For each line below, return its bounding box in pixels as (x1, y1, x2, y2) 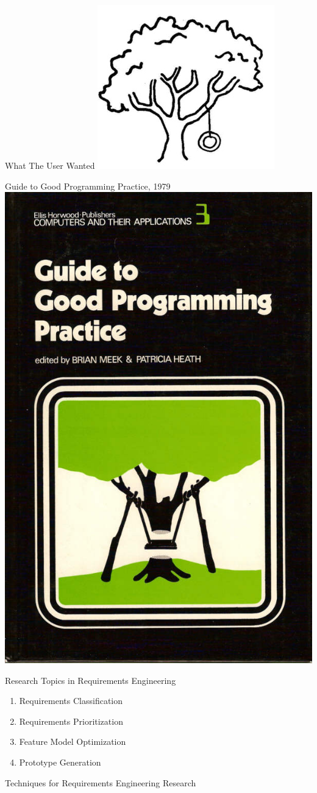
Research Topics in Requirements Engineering (5, 674, 176, 686)
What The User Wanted (5, 159, 95, 171)
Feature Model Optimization (19, 735, 126, 748)
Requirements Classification (19, 694, 123, 707)
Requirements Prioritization (19, 714, 123, 727)
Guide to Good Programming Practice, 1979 (5, 179, 171, 192)
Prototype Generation (19, 755, 101, 768)
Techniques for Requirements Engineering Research (5, 776, 196, 789)
